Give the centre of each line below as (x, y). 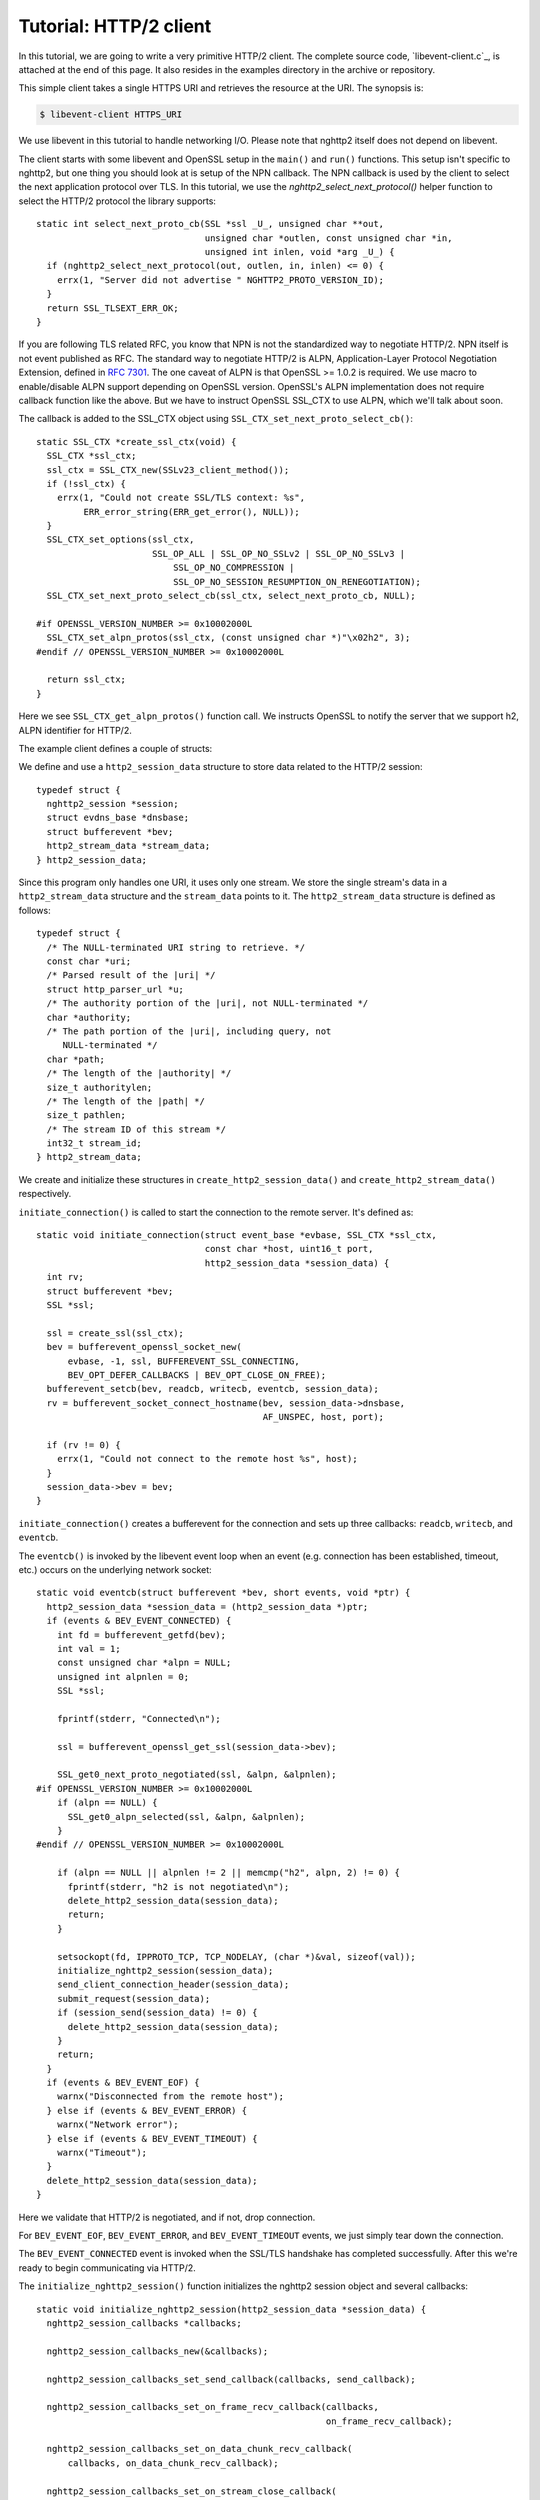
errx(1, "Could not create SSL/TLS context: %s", (180, 498)
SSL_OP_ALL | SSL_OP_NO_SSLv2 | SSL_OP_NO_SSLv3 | (278, 553)
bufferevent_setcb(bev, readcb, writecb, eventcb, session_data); (212, 1389)
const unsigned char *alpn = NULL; (144, 1663)
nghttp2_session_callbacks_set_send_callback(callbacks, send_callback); (231, 2379)
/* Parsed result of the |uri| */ (131, 975)
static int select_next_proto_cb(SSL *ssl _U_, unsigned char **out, (210, 224)
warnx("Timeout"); (102, 2153)
